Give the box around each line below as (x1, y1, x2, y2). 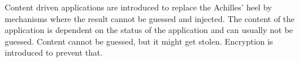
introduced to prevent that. (5, 46, 103, 59)
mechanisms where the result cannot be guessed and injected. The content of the (5, 12, 295, 24)
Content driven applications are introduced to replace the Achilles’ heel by (5, 1, 272, 13)
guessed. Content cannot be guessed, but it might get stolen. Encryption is (5, 35, 273, 47)
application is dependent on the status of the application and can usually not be (5, 24, 293, 36)
